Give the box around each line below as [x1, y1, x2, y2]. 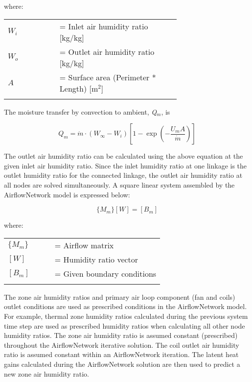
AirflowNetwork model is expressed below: [4, 189, 130, 199]
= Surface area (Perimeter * [59, 71, 156, 83]
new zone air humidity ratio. [4, 368, 89, 379]
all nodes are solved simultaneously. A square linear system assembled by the [4, 179, 235, 190]
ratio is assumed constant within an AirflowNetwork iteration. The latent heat [4, 349, 239, 359]
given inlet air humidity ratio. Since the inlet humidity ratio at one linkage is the [4, 160, 247, 170]
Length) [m [59, 82, 98, 94]
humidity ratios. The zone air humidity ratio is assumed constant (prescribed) [4, 330, 238, 340]
